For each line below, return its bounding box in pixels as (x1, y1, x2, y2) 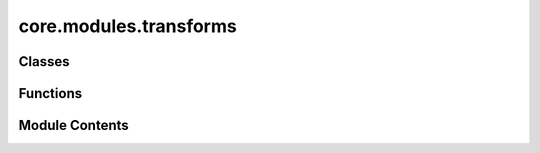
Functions (18, 85, 83, 102)
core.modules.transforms (18, 15, 237, 37)
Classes (18, 53, 70, 70)
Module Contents (18, 117, 129, 134)
